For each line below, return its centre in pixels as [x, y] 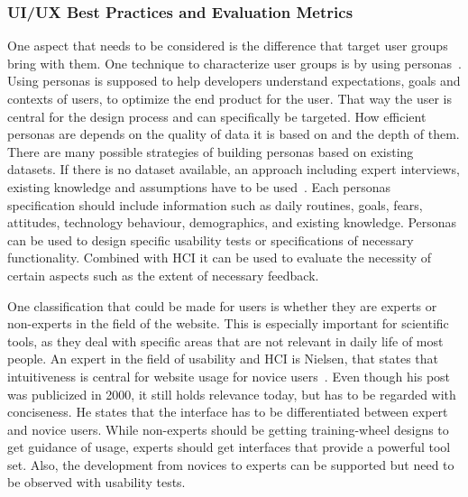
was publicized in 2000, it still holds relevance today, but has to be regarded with [232, 394]
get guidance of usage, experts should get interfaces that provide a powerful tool [229, 447]
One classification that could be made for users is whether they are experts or [222, 305]
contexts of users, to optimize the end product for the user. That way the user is [229, 98]
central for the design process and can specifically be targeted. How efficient [217, 116]
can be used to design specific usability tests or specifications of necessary [211, 239]
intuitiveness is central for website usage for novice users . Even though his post [229, 376]
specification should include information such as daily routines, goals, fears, [215, 204]
